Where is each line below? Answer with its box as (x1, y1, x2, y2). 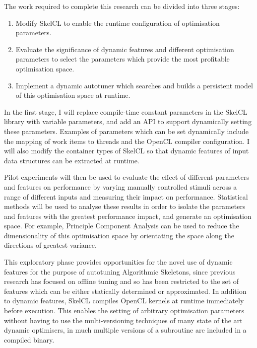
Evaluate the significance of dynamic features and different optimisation (15, 44, 234, 54)
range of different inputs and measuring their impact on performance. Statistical (4, 191, 248, 202)
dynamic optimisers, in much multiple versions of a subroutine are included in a (4, 325, 247, 335)
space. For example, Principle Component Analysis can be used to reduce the (4, 220, 239, 231)
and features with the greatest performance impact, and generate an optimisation (4, 210, 252, 221)
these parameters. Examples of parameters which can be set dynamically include (4, 126, 249, 136)
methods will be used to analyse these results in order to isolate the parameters (4, 201, 246, 211)
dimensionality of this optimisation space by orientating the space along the (4, 230, 234, 240)
